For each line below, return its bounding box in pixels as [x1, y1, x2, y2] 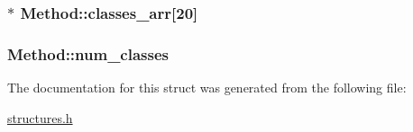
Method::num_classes [7, 42, 169, 65]
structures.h [7, 108, 73, 127]
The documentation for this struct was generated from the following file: [7, 78, 407, 97]
